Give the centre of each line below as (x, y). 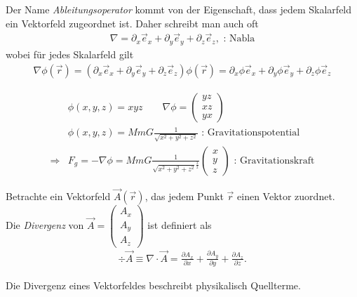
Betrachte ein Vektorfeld (58, 196)
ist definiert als (180, 224)
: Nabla (239, 39)
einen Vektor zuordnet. (286, 196)
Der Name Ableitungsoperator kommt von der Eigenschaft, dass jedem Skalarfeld (179, 9)
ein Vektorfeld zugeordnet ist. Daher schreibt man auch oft (132, 23)
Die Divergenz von (45, 224)
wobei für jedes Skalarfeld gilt (70, 54)
